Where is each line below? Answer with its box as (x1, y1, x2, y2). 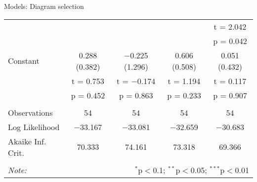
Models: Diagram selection (4, 1, 84, 11)
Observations (8, 106, 53, 118)
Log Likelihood (8, 121, 60, 133)
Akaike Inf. (8, 135, 46, 147)
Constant (8, 55, 40, 67)
